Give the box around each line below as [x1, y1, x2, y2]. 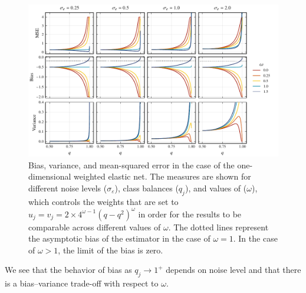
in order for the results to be [138, 207, 242, 220]
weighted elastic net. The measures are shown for [74, 170, 251, 183]
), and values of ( [185, 181, 247, 194]
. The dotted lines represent [168, 220, 269, 233]
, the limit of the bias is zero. [58, 243, 163, 256]
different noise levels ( [28, 181, 107, 194]
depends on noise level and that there [166, 263, 301, 276]
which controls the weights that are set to [28, 195, 179, 207]
